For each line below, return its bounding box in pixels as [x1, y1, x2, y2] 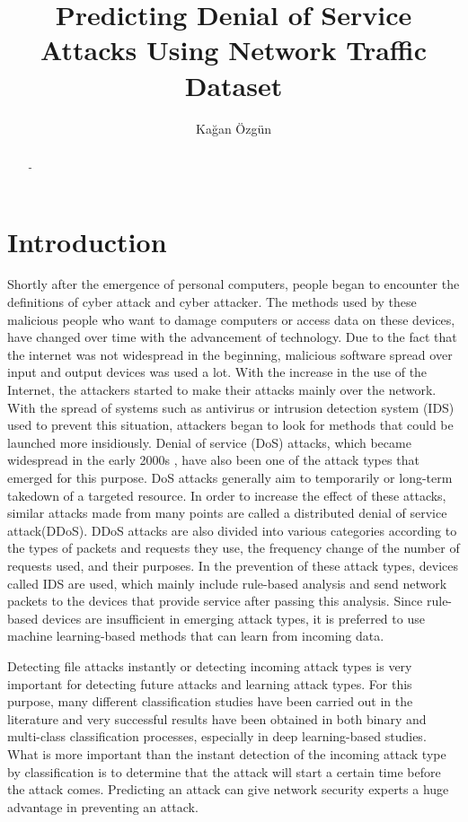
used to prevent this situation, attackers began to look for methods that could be [7, 415, 454, 434]
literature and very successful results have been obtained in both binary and [7, 709, 427, 728]
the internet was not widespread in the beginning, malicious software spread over [7, 345, 453, 363]
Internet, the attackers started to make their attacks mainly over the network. [7, 380, 437, 399]
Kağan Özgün [195, 118, 271, 137]
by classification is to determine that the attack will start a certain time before [7, 762, 441, 781]
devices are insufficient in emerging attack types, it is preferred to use [41, 608, 425, 627]
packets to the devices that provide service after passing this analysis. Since [7, 591, 423, 610]
